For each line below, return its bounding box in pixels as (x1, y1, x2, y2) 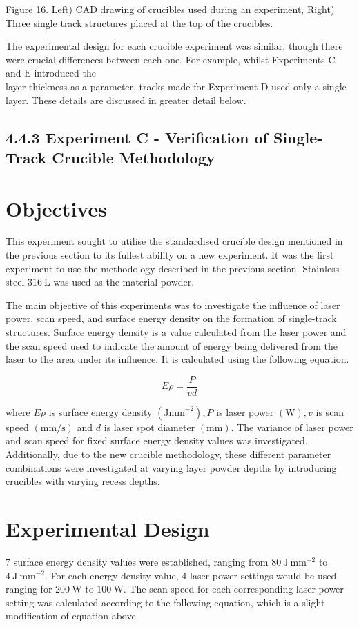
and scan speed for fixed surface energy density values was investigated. (6, 433, 308, 448)
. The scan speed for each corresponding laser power (123, 581, 344, 596)
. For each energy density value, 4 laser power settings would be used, (45, 568, 340, 582)
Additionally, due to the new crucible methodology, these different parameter (6, 447, 331, 461)
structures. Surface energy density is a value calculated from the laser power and (6, 325, 347, 339)
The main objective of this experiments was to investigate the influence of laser (6, 297, 340, 312)
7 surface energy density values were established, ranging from (6, 554, 269, 568)
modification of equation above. (6, 608, 139, 623)
